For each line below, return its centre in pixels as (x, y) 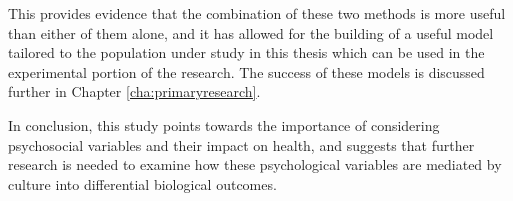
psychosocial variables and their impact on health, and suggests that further (241, 144)
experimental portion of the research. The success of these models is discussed (246, 71)
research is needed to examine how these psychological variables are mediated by (255, 164)
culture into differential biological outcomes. (142, 183)
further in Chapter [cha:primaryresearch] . (134, 91)
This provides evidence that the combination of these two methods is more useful (257, 13)
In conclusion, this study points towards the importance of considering (224, 124)
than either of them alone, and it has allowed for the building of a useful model (251, 32)
